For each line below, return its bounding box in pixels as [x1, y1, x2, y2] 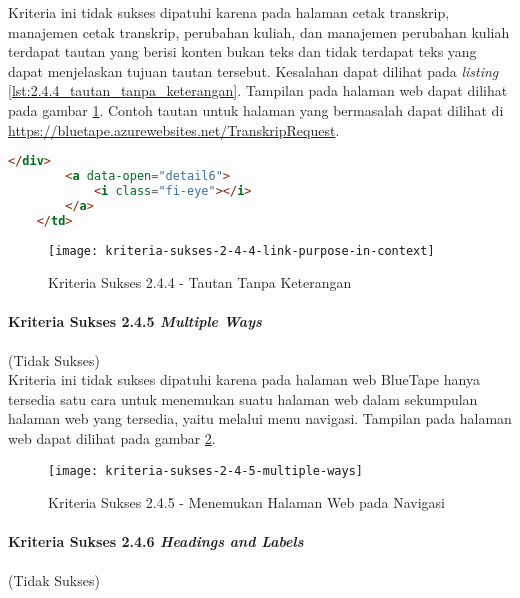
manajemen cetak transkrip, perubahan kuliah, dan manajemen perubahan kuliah [8, 21, 510, 42]
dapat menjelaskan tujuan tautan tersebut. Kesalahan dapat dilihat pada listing [8, 60, 499, 81]
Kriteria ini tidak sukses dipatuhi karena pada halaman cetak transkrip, [8, 2, 450, 22]
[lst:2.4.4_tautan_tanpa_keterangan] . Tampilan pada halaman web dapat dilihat [8, 80, 508, 101]
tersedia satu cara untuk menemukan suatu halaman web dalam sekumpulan [8, 388, 478, 409]
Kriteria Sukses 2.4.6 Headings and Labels [8, 531, 304, 552]
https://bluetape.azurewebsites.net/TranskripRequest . [8, 119, 340, 140]
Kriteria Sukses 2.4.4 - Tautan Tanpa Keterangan [48, 272, 352, 293]
